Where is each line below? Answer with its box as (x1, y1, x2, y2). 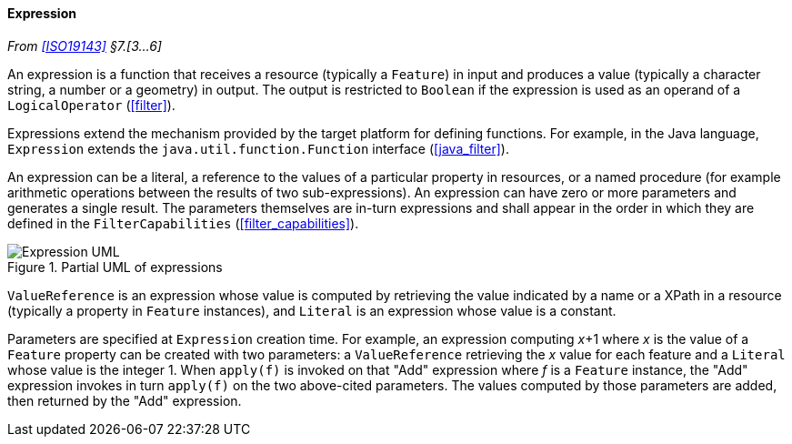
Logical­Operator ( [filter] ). (7, 96, 175, 113)
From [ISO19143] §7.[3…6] (7, 37, 162, 54)
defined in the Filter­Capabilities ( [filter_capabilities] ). (7, 215, 359, 231)
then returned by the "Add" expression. (7, 392, 242, 409)
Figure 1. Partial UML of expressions (7, 258, 223, 275)
